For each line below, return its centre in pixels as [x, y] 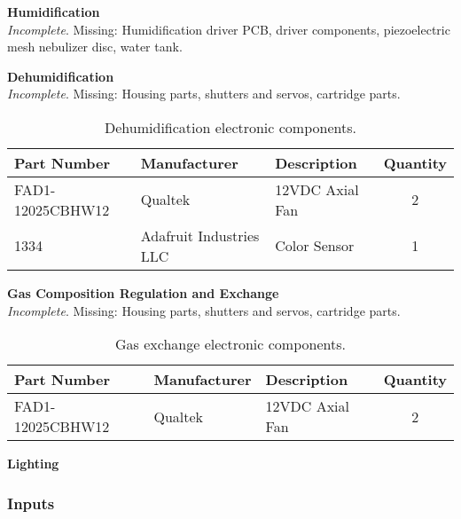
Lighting [33, 464]
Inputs [31, 503]
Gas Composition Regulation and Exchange [143, 292]
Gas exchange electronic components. [230, 344]
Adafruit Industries [200, 235]
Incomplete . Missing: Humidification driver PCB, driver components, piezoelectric [229, 29]
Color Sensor [315, 246]
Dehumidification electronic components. [230, 127]
